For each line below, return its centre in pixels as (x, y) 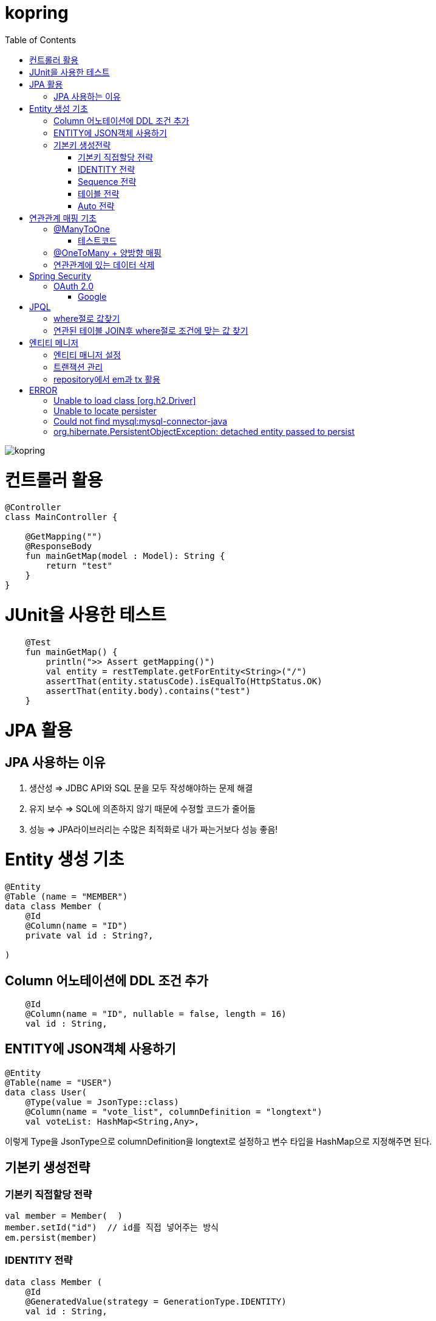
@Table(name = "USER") (59, 1082)
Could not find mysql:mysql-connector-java (141, 421)
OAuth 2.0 (74, 286)
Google (92, 296)
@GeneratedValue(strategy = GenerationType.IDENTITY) (156, 1301)
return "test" (79, 566)
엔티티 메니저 (54, 342)
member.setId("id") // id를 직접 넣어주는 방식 (112, 1228)
